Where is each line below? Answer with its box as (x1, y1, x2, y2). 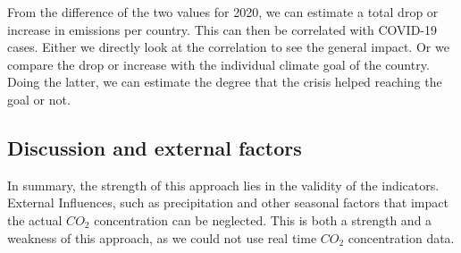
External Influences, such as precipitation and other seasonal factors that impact (7, 193, 448, 212)
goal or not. (7, 89, 71, 108)
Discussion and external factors (7, 133, 302, 161)
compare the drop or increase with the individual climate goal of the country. (7, 55, 430, 73)
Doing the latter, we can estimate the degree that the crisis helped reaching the (7, 72, 442, 91)
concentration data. (348, 228, 455, 247)
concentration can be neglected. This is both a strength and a (94, 210, 432, 229)
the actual (7, 210, 63, 229)
